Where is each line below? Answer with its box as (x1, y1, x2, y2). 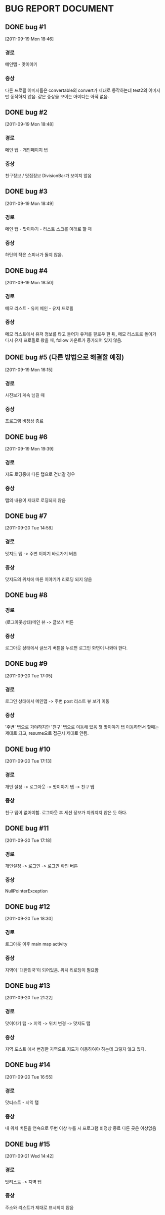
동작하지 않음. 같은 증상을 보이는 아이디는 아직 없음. (10, 93, 109, 99)
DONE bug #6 (5, 433, 48, 441)
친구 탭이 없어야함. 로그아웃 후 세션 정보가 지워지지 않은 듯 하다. (5, 809, 127, 815)
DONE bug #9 (5, 659, 48, 668)
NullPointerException (5, 888, 48, 894)
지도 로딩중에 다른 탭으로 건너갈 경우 (5, 471, 75, 477)
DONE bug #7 (5, 512, 47, 520)
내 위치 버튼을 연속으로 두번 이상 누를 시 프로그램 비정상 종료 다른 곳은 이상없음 (5, 1125, 157, 1131)
